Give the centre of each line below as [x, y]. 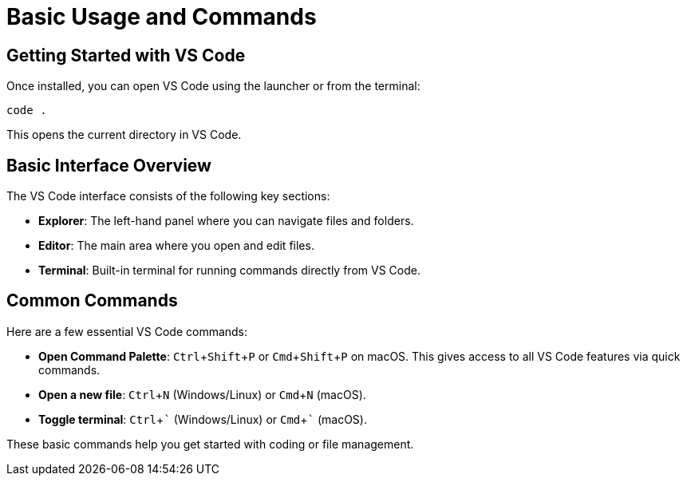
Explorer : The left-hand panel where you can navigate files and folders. [226, 221]
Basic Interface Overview [109, 165]
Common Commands [92, 301]
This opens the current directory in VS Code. [124, 135]
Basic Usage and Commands [162, 17]
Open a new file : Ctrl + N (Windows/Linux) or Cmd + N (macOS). [202, 394]
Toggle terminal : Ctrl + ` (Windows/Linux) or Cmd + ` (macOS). [203, 419]
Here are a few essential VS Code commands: [127, 331]
